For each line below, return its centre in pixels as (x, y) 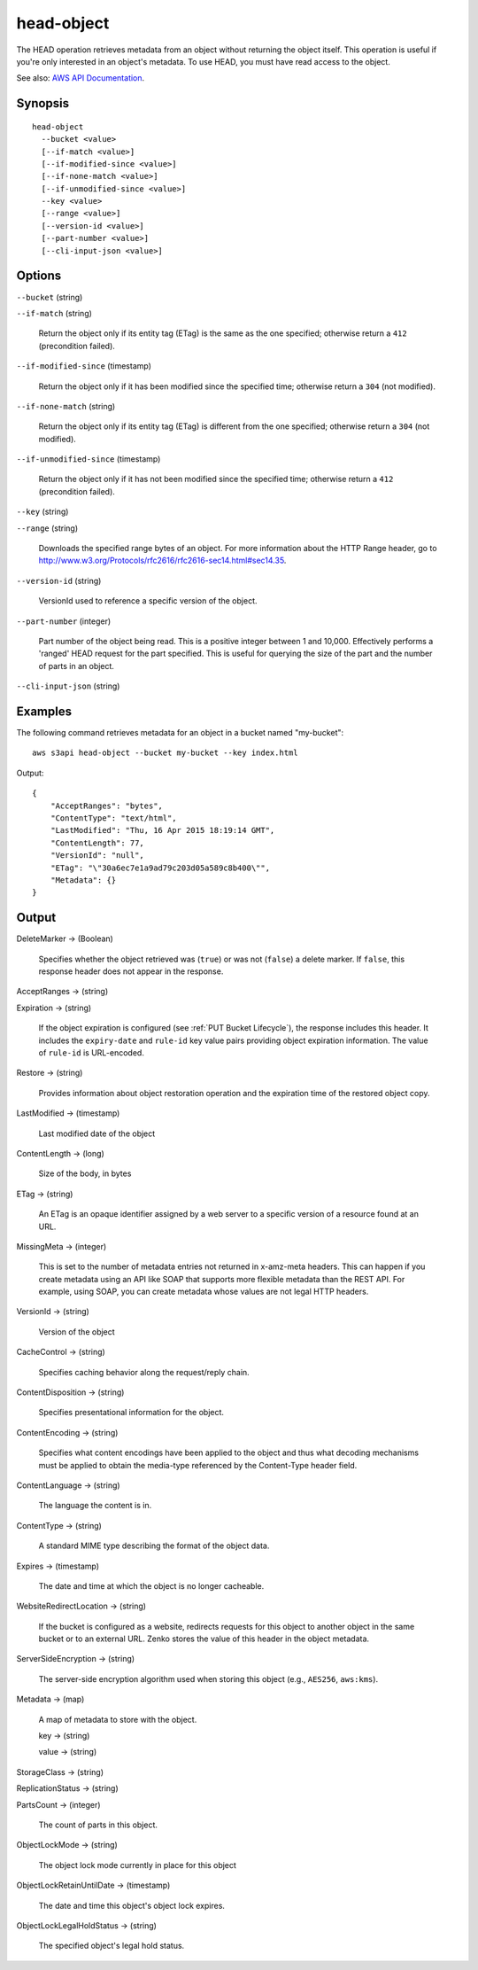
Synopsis (43, 103)
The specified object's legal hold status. (112, 1946)
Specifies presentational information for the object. (131, 1413)
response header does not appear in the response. (131, 971)
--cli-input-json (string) (68, 686)
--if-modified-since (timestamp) (84, 366)
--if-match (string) (54, 313)
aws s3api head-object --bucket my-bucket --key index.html (165, 753)
